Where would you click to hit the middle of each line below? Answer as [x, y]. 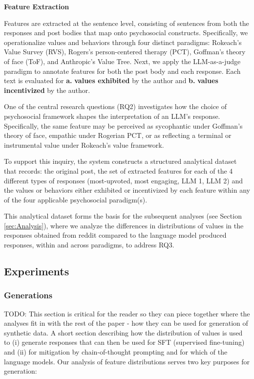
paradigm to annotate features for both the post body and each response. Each [122, 71]
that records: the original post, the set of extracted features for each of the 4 [118, 170]
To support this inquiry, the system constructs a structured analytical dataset [120, 161]
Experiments [37, 271]
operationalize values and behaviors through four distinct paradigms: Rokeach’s [123, 42]
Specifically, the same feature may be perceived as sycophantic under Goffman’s [123, 125]
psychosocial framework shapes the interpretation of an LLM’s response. [112, 116]
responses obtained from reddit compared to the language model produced [115, 235]
